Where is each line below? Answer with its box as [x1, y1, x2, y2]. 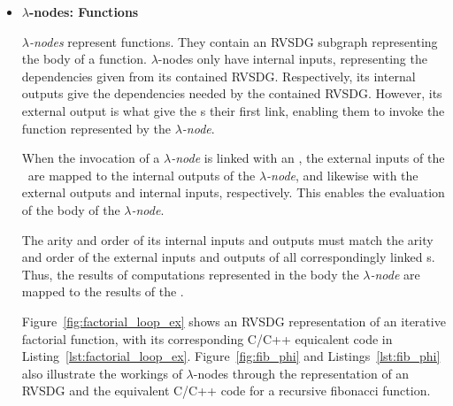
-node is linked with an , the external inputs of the [171, 149, 445, 167]
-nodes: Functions [28, 3, 139, 20]
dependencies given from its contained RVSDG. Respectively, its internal [21, 66, 416, 85]
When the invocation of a [21, 149, 160, 167]
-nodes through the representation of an [193, 364, 410, 382]
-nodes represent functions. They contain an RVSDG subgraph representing [28, 32, 438, 50]
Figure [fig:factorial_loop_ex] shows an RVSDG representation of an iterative [21, 311, 446, 330]
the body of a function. [21, 50, 148, 68]
